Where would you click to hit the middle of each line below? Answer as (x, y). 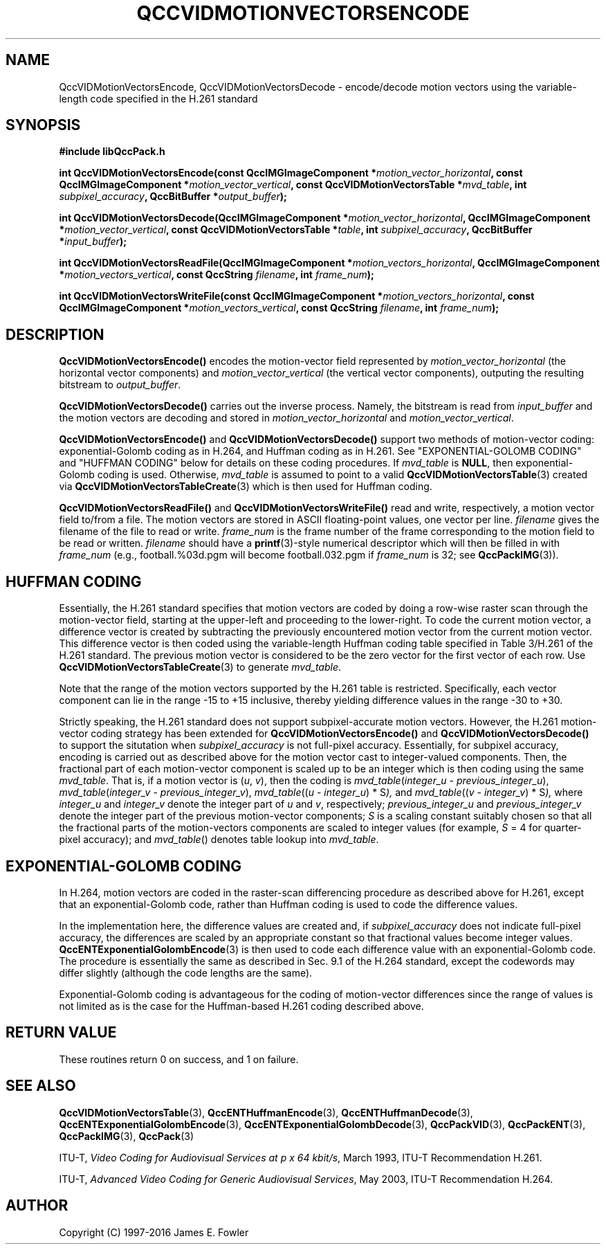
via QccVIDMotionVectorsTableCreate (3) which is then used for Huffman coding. (246, 487)
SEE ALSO (41, 1086)
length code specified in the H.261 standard (158, 98)
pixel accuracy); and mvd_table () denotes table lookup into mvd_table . (219, 840)
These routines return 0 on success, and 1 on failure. (179, 1059)
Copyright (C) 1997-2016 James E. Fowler (154, 1232)
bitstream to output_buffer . (120, 385)
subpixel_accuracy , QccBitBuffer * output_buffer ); (173, 197)
